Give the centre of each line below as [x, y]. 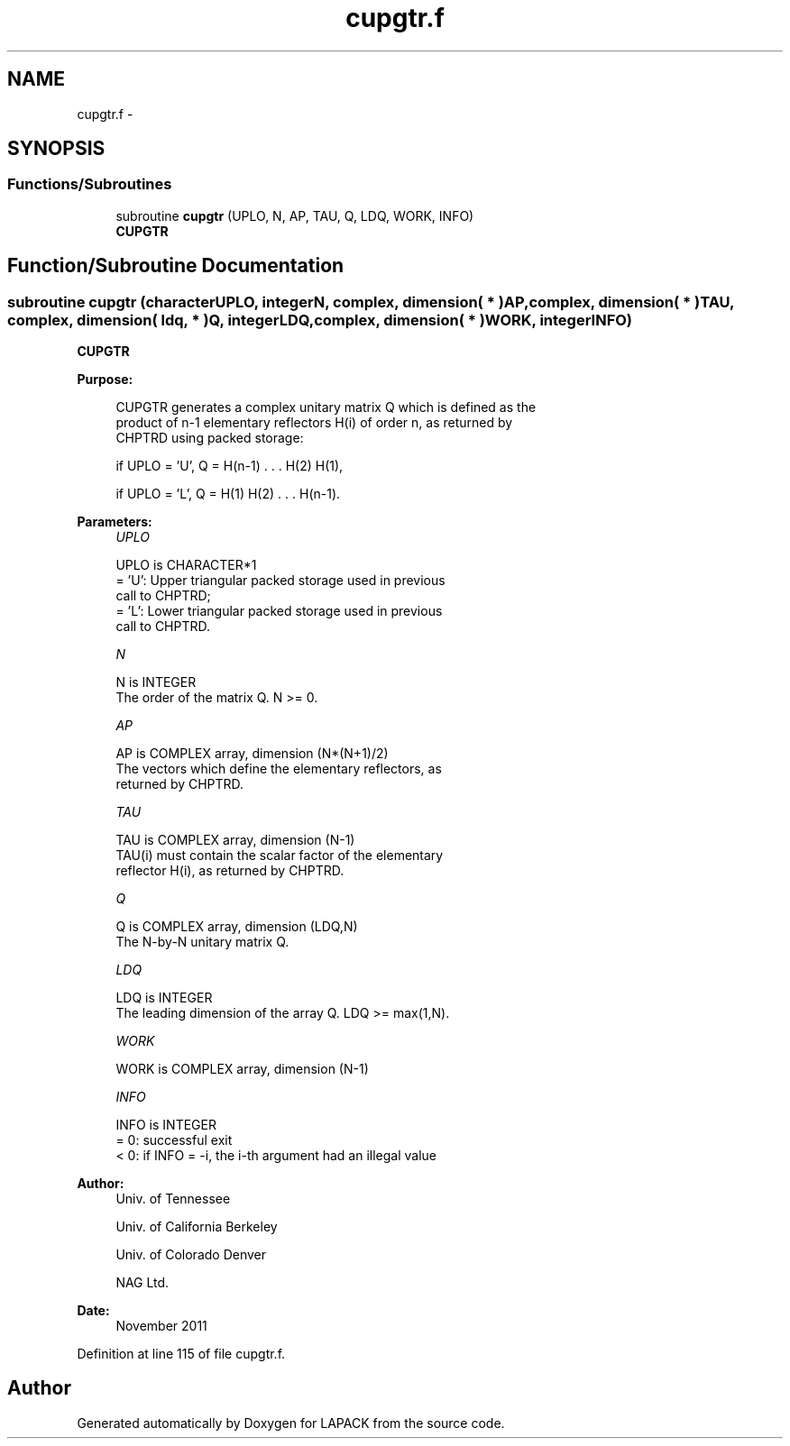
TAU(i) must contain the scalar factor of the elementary [280, 856]
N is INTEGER [156, 682]
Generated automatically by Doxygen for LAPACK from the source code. [291, 1423]
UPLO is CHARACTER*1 [186, 565]
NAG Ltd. [142, 1283]
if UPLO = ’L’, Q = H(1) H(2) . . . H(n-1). [228, 494]
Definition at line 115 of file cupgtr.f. [181, 1354]
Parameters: [115, 522]
